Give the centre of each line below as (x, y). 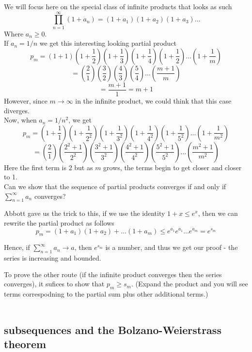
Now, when (20, 120)
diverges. (17, 110)
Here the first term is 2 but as (48, 167)
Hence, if (17, 247)
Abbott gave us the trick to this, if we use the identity (85, 213)
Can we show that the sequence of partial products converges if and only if (115, 186)
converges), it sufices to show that (54, 284)
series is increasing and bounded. (53, 258)
